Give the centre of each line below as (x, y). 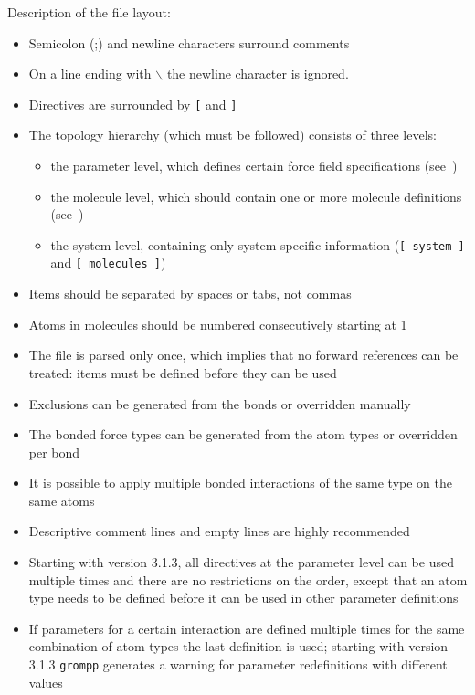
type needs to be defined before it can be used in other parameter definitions (243, 598)
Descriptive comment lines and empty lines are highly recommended (219, 531)
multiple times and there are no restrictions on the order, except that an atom (248, 579)
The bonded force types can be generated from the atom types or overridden (243, 434)
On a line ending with (90, 74)
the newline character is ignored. (258, 74)
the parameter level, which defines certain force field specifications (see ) (254, 166)
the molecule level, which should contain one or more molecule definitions (256, 196)
